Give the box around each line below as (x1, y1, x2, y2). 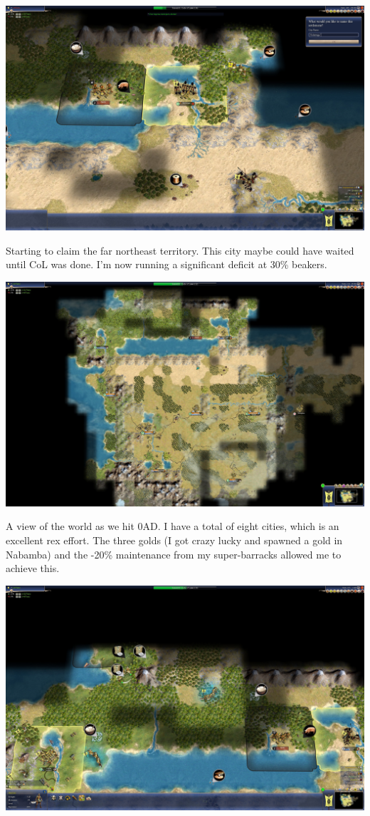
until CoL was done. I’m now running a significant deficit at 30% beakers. (6, 257, 327, 272)
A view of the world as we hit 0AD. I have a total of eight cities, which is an (6, 519, 339, 534)
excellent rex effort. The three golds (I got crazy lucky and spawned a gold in (6, 532, 343, 547)
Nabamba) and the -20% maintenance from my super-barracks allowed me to (6, 546, 342, 561)
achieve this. (6, 561, 60, 576)
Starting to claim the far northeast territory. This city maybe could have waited (6, 243, 354, 257)
